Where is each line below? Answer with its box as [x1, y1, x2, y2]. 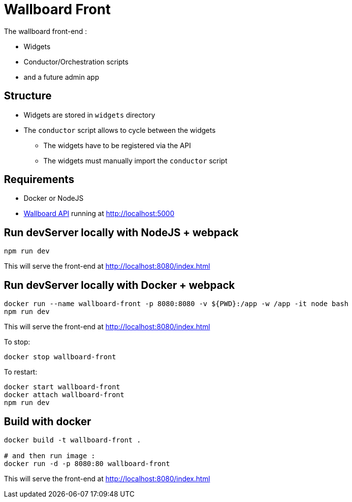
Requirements [4, 173, 74, 186]
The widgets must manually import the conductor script [43, 156, 227, 165]
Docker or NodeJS [24, 194, 84, 203]
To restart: [4, 368, 37, 376]
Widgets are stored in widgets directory [24, 110, 156, 119]
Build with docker [4, 415, 92, 428]
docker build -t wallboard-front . [4, 436, 141, 444]
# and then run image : [4, 451, 96, 460]
